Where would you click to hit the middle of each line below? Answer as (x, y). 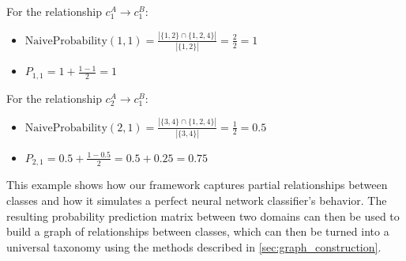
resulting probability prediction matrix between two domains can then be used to (203, 216)
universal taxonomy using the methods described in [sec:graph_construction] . (194, 246)
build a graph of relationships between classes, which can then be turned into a (198, 231)
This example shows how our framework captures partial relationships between (197, 185)
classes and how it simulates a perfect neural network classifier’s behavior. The (197, 200)
